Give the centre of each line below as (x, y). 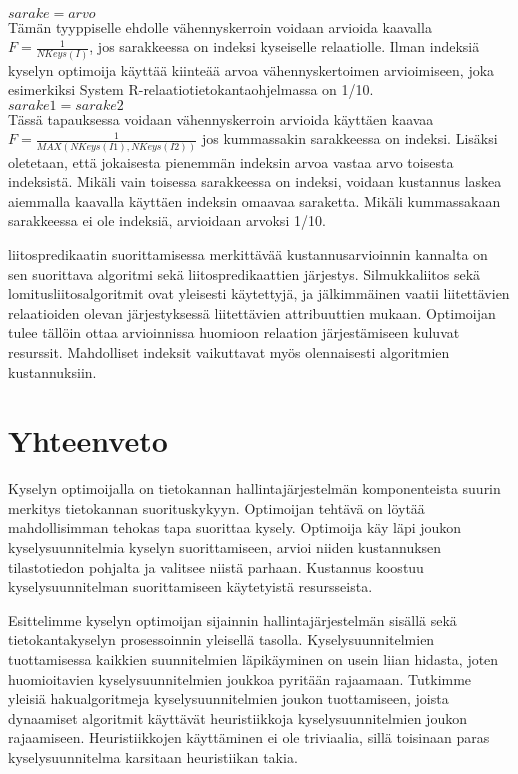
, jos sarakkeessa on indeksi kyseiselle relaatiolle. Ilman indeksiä (284, 46)
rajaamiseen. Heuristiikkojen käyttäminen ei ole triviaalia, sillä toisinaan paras (249, 737)
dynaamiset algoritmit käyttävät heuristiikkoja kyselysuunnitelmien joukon (237, 717)
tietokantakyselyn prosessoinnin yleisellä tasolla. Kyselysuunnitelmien (221, 639)
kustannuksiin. (52, 371)
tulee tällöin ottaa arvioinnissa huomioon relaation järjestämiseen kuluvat (234, 332)
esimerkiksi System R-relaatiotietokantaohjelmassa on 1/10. (191, 89)
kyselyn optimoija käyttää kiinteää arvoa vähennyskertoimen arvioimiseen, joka (251, 69)
